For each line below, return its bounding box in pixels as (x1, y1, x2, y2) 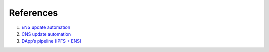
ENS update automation (21, 25, 71, 30)
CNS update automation (21, 31, 71, 37)
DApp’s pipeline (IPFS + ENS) (21, 38, 82, 44)
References (9, 7, 58, 18)
